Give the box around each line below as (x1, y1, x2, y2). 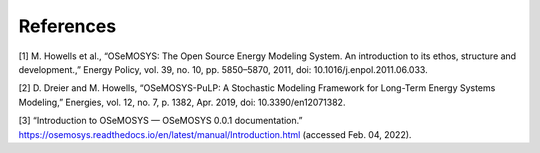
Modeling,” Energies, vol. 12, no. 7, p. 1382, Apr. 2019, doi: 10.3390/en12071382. (18, 96, 346, 108)
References (18, 15, 117, 37)
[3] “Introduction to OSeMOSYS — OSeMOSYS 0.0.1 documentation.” (18, 115, 303, 127)
